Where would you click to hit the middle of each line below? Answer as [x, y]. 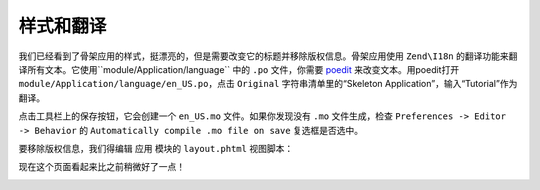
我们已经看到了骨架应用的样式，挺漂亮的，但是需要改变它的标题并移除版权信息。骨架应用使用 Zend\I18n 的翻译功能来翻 [268, 56]
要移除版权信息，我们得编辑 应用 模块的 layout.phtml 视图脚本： [156, 148]
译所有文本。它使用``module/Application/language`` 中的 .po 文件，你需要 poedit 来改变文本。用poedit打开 [239, 69]
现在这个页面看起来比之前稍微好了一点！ [101, 167]
